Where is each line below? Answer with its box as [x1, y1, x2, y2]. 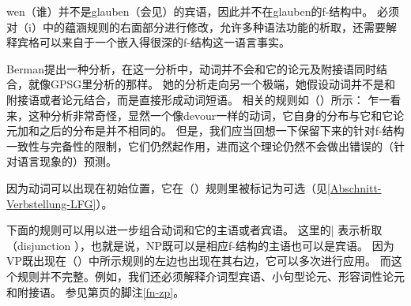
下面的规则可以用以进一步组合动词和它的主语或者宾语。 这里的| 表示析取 [6, 222, 383, 238]
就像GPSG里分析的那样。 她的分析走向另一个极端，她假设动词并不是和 [28, 76, 395, 92]
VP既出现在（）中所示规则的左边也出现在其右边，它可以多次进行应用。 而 [6, 252, 391, 269]
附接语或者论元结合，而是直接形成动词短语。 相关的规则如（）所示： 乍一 [6, 91, 390, 107]
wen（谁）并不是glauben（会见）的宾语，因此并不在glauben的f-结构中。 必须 [6, 3, 400, 19]
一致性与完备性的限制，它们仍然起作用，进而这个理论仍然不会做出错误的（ [6, 137, 394, 154]
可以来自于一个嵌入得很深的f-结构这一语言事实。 [39, 34, 290, 50]
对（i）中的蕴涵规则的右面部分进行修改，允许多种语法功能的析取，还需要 [6, 18, 386, 35]
